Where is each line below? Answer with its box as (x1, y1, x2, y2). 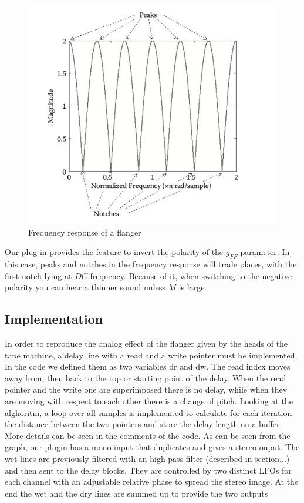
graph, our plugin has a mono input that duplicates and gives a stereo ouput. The (5, 441, 300, 453)
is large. (178, 281, 207, 293)
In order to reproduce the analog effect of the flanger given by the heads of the (5, 337, 288, 350)
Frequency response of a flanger (28, 226, 141, 238)
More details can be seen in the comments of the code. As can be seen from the (5, 429, 291, 441)
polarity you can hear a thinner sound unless (5, 281, 165, 293)
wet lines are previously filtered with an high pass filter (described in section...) (5, 452, 290, 464)
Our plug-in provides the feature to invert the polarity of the (5, 246, 224, 258)
